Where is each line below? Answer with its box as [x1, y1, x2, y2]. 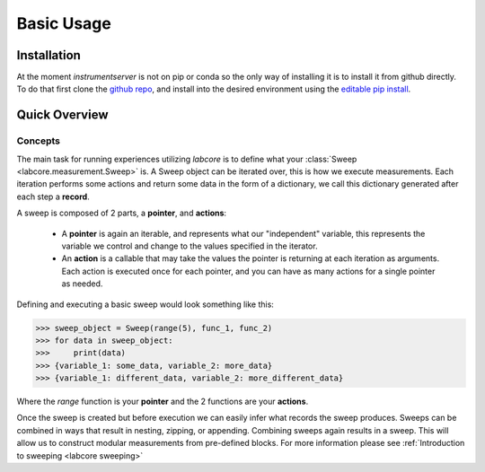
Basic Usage [16, 13, 111, 33]
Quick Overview [16, 108, 109, 123]
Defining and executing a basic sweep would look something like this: [16, 299, 274, 310]
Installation [16, 48, 81, 63]
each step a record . [16, 191, 90, 202]
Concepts [16, 135, 61, 147]
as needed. [61, 278, 103, 289]
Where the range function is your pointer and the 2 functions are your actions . [16, 396, 309, 407]
